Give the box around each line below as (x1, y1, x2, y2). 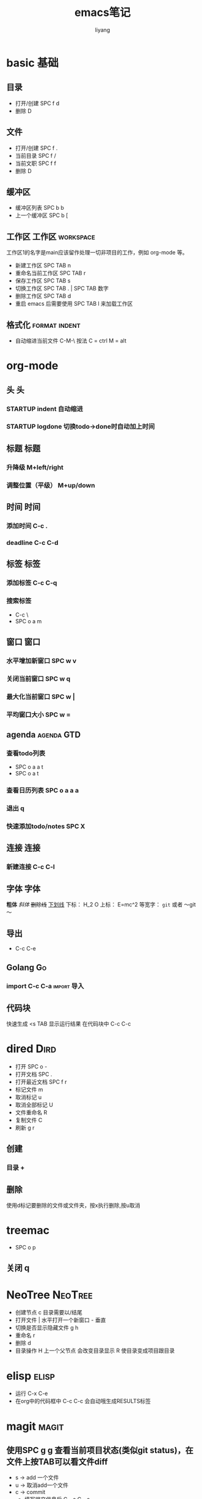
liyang (95, 26, 110, 34)
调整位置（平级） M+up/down (6, 481, 96, 489)
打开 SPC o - (15, 1063, 48, 1070)
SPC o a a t (15, 763, 44, 771)
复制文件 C (15, 1117, 43, 1124)
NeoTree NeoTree (6, 1288, 93, 1301)
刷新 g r (15, 1124, 35, 1131)
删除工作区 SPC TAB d (15, 292, 71, 300)
